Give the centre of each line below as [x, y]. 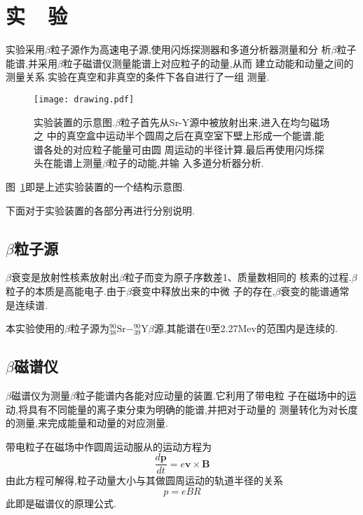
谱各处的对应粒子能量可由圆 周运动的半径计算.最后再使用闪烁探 [179, 149]
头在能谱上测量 [68, 163]
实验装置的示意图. [74, 122]
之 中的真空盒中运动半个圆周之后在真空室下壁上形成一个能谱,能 [179, 136]
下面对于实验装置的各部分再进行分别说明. [100, 210]
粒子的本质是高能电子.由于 [66, 290]
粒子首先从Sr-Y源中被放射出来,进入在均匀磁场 [225, 122]
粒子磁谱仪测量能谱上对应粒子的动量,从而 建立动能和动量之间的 [208, 63]
